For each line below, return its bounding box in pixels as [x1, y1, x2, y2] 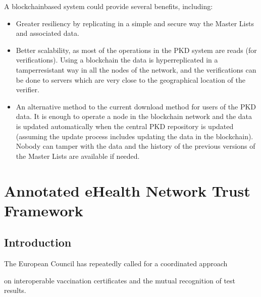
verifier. [16, 84, 39, 95]
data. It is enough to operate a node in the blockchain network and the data [16, 111, 252, 122]
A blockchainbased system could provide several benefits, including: [4, 1, 213, 11]
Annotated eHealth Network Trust [4, 180, 250, 201]
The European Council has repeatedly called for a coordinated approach [4, 258, 228, 269]
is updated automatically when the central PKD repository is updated [16, 121, 234, 131]
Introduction [4, 234, 72, 250]
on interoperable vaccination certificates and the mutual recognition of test [4, 275, 236, 285]
